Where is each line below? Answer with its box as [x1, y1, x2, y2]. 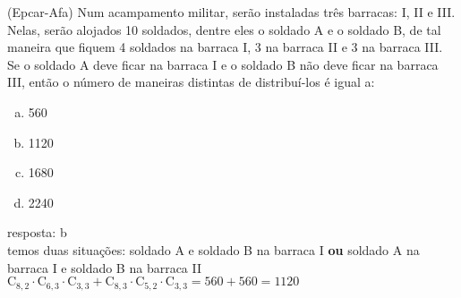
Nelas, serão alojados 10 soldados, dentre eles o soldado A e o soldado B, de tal [7, 20, 441, 38]
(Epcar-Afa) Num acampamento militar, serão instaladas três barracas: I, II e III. [7, 3, 456, 21]
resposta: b [7, 223, 67, 242]
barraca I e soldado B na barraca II [7, 258, 202, 277]
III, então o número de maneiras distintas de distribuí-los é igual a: [7, 72, 375, 91]
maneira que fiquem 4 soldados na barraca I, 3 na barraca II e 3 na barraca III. [7, 38, 443, 56]
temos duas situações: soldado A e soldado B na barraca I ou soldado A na [7, 240, 420, 259]
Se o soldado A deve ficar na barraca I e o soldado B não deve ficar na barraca [7, 55, 439, 73]
